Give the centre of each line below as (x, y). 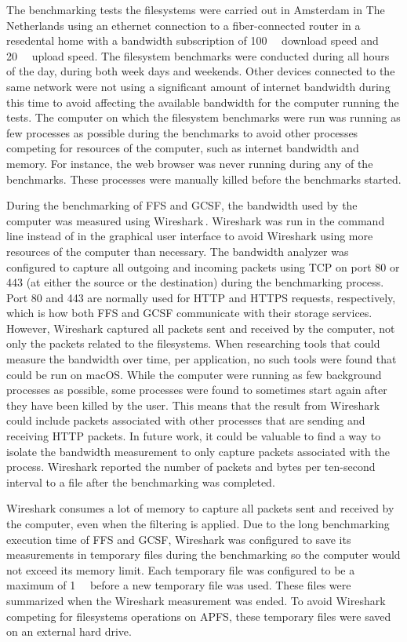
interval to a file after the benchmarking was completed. (141, 481)
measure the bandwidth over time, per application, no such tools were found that (202, 359)
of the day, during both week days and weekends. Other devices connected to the (201, 71)
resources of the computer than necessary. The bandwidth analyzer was (178, 251)
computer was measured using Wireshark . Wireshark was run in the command (196, 220)
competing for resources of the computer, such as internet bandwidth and (183, 148)
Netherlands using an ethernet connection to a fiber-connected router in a (184, 25)
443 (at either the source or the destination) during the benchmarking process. (195, 282)
